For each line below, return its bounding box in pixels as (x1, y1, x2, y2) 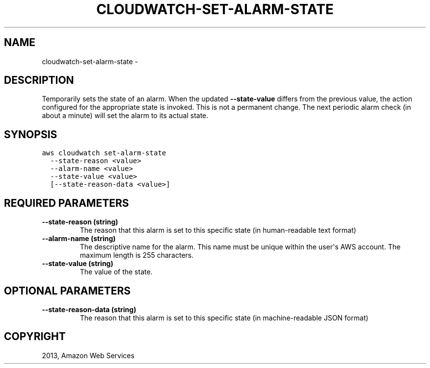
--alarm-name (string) (42, 234, 116, 243)
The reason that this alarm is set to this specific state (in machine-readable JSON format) (80, 313, 369, 322)
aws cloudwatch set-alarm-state (42, 149, 166, 157)
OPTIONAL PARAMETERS (4, 284, 131, 297)
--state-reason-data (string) (42, 305, 136, 314)
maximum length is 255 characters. (80, 251, 194, 260)
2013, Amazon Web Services (42, 351, 134, 360)
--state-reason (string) (42, 218, 118, 226)
